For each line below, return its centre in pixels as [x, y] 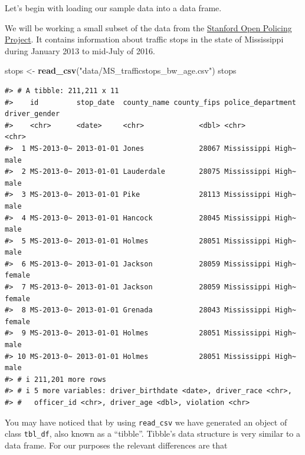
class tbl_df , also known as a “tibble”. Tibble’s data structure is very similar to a [153, 433]
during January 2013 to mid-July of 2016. [80, 50]
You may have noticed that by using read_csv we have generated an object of [146, 422]
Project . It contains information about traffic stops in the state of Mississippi [144, 39]
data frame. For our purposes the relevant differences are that [116, 445]
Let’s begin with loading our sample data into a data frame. [113, 8]
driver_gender [32, 114]
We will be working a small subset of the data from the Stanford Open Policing [148, 27]
